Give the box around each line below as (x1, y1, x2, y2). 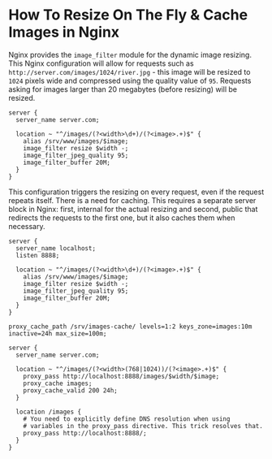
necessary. (8, 221, 46, 231)
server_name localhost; (15, 244, 96, 253)
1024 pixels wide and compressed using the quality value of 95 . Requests (8, 76, 252, 85)
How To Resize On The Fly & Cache (8, 6, 248, 24)
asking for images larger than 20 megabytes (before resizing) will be (8, 84, 238, 94)
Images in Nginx (8, 23, 120, 41)
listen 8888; (15, 251, 60, 259)
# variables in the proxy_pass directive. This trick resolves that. (23, 422, 264, 430)
